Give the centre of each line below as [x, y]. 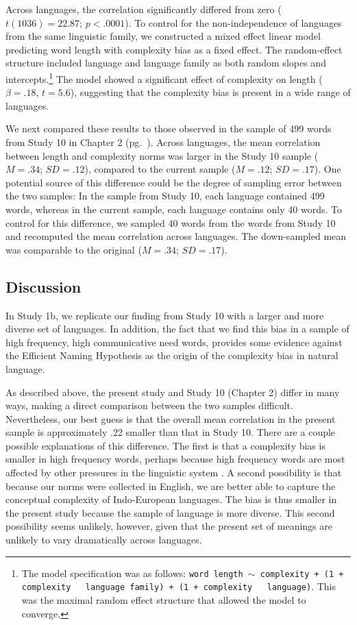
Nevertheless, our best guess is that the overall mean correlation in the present [171, 418]
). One [328, 169]
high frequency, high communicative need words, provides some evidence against [174, 342]
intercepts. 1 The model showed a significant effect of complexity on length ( [164, 77]
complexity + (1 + [302, 574]
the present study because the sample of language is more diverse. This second [170, 512]
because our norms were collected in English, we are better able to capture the [171, 486]
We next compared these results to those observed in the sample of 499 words [169, 128]
